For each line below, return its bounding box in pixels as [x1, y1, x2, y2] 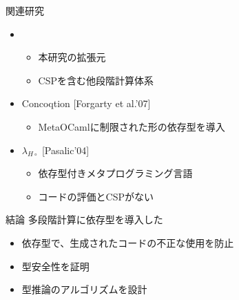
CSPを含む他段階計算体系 [38, 73, 154, 87]
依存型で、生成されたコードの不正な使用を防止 [21, 235, 234, 250]
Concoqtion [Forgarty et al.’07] [21, 96, 151, 111]
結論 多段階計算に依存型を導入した [6, 212, 163, 227]
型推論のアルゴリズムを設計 [21, 282, 147, 297]
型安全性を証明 [21, 259, 90, 273]
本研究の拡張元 [38, 50, 106, 64]
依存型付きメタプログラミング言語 [38, 166, 193, 180]
